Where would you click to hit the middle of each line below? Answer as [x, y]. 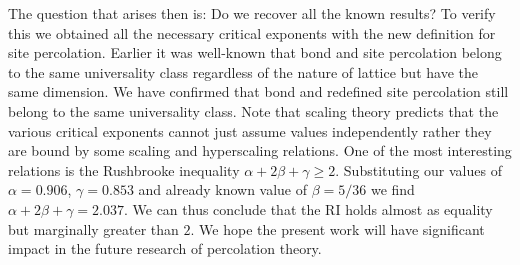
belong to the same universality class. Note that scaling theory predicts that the [253, 110]
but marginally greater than [93, 228]
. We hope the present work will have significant [337, 228]
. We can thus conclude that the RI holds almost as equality [308, 208]
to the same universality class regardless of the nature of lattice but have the [243, 71]
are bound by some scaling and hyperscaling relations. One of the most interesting [260, 150]
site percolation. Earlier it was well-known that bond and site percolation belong [255, 52]
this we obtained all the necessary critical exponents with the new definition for [252, 32]
